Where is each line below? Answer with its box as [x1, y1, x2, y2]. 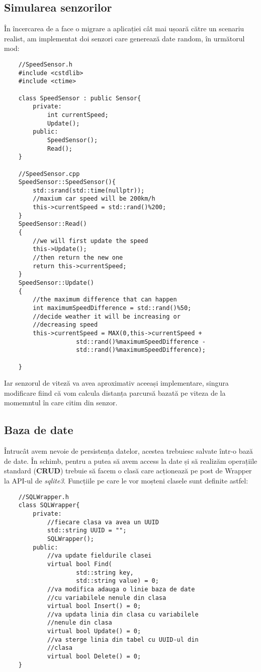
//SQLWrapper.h [18, 493, 69, 501]
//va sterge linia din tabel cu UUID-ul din [47, 636, 199, 643]
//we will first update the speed [33, 237, 148, 245]
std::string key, [76, 569, 134, 576]
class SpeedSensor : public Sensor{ [18, 94, 141, 102]
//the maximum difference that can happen [33, 296, 177, 303]
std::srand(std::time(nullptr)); [33, 187, 145, 194]
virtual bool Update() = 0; [47, 628, 141, 635]
